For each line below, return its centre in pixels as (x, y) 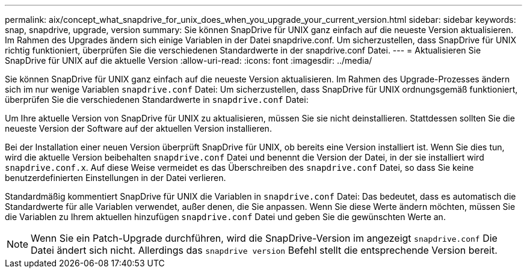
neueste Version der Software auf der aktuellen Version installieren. (138, 128)
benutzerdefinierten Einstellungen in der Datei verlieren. (116, 178)
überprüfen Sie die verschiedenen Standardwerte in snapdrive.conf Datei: (157, 100)
